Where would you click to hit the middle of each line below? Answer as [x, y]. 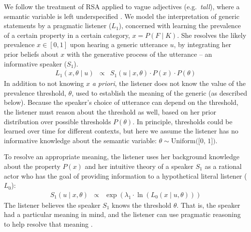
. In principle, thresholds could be [183, 121]
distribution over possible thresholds [58, 121]
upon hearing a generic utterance [119, 44]
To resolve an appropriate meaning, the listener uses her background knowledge [122, 157]
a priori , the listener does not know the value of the [169, 83]
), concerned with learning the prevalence [180, 25]
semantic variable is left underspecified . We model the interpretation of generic [122, 16]
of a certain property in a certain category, [67, 35]
